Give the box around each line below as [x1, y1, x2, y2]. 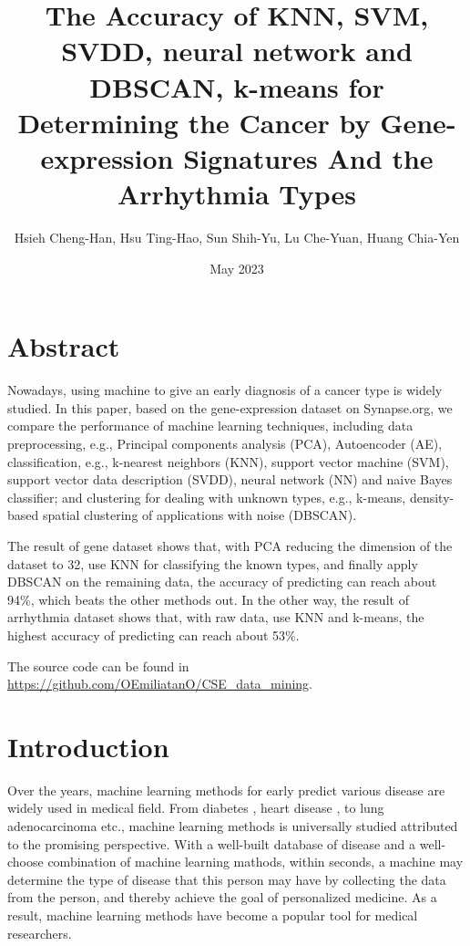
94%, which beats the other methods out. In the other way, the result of [7, 589, 409, 608]
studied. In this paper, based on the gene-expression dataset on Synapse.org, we [7, 398, 453, 417]
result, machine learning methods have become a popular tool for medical [7, 905, 418, 924]
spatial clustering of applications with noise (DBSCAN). [42, 505, 357, 525]
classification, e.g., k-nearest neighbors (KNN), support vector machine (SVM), [7, 452, 449, 471]
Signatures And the [183, 139, 434, 176]
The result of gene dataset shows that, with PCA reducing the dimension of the [7, 535, 453, 555]
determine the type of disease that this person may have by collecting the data [7, 869, 446, 889]
